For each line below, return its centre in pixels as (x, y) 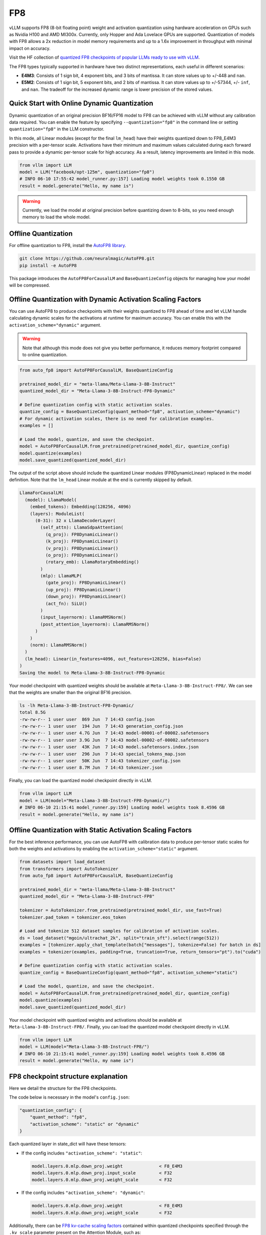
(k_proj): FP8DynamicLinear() (82, 541)
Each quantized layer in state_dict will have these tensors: (68, 1144)
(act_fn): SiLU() (66, 603)
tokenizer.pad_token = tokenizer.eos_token (73, 917)
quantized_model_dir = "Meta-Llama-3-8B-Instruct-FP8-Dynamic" (98, 391)
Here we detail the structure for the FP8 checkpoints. (63, 1088)
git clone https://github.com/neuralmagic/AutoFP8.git (87, 259)
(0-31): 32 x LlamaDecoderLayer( (75, 520)
